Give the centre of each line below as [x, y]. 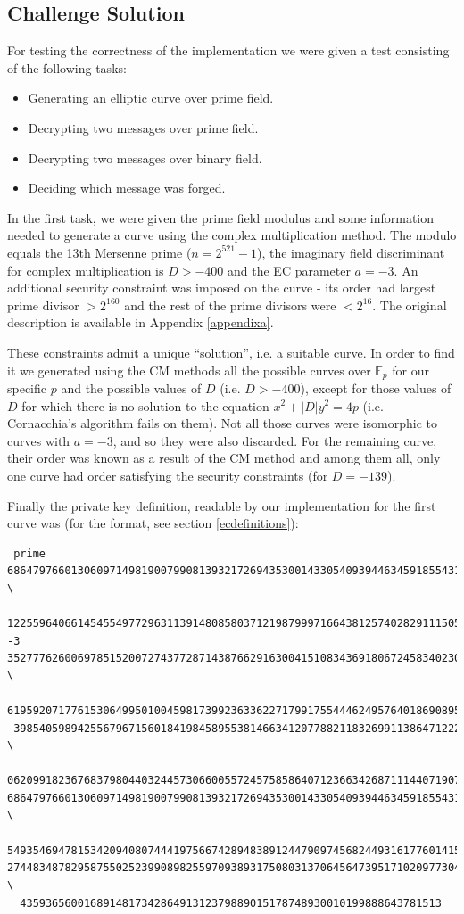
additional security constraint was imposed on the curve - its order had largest [222, 288]
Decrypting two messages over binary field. [145, 157]
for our [410, 370]
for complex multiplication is [86, 270]
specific [27, 387]
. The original [410, 305]
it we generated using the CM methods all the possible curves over [189, 370]
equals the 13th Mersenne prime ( [99, 252]
